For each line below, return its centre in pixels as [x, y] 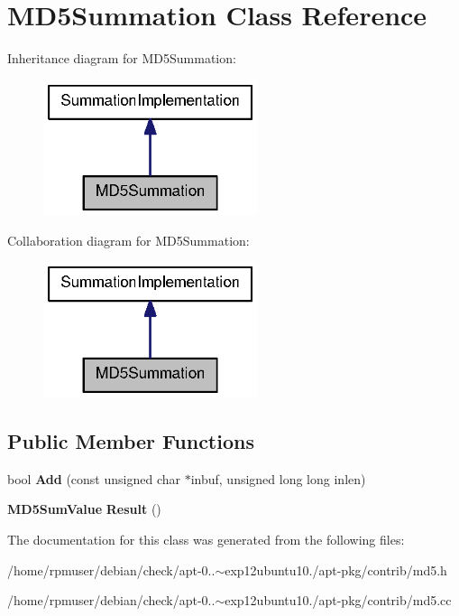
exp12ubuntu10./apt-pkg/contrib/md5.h [336, 569]
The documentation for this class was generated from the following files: [206, 539]
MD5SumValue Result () [84, 509]
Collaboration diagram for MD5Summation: [129, 240]
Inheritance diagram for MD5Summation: [122, 58]
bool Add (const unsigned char [94, 478]
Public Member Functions [131, 440]
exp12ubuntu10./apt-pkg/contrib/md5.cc [338, 600]
